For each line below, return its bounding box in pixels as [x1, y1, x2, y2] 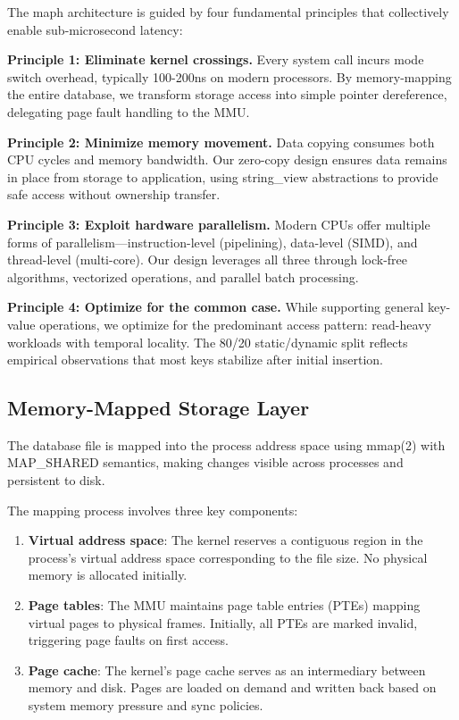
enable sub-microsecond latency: [7, 20, 183, 38]
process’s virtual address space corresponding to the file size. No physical [28, 548, 428, 566]
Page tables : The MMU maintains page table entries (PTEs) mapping [28, 596, 421, 615]
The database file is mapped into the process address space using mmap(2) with [7, 435, 446, 454]
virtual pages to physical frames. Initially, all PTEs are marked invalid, [28, 613, 418, 632]
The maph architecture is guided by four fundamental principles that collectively [7, 3, 449, 21]
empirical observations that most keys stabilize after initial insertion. [7, 350, 384, 369]
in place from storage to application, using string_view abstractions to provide [7, 167, 438, 186]
